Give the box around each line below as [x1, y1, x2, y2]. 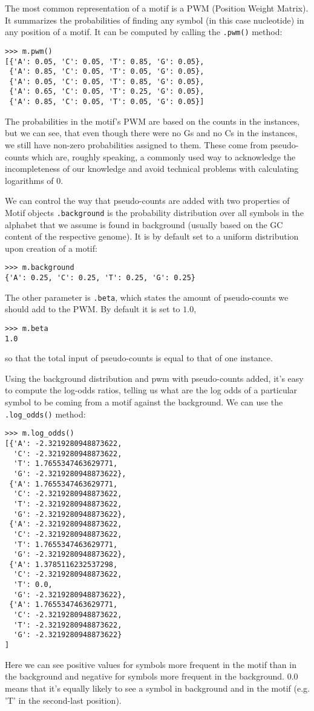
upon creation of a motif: [5, 241, 97, 254]
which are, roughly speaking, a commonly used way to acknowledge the [31, 150, 296, 163]
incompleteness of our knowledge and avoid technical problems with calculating [5, 162, 299, 175]
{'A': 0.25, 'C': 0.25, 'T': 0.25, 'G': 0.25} [5, 274, 195, 283]
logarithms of [5, 174, 54, 186]
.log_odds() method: [5, 407, 86, 420]
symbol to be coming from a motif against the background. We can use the [5, 396, 283, 408]
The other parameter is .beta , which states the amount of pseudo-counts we [5, 290, 289, 303]
